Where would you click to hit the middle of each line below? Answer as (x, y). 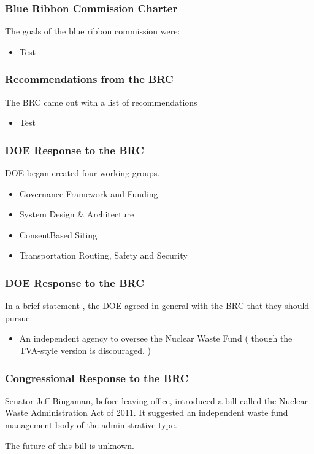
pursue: (19, 317)
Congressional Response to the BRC (97, 378)
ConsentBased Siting (58, 234)
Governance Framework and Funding (89, 193)
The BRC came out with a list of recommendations (101, 102)
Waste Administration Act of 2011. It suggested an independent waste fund (147, 413)
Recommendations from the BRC (89, 79)
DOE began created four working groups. (82, 173)
